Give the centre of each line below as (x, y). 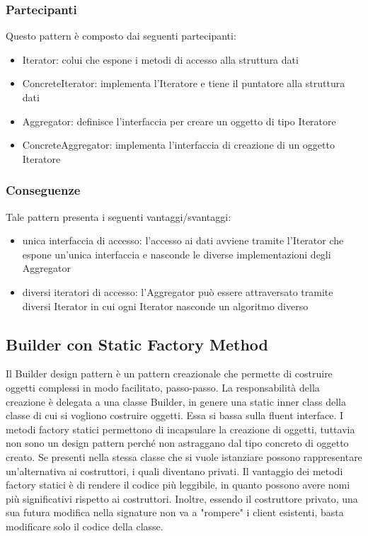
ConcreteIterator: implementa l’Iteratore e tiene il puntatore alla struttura (184, 83)
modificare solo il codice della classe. (85, 526)
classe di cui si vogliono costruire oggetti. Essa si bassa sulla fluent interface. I (175, 415)
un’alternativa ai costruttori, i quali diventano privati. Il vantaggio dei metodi (174, 471)
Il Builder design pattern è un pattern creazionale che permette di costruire (169, 374)
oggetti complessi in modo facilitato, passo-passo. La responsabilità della (163, 387)
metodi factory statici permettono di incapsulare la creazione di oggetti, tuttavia (180, 429)
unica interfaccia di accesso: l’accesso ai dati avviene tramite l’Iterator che (183, 240)
